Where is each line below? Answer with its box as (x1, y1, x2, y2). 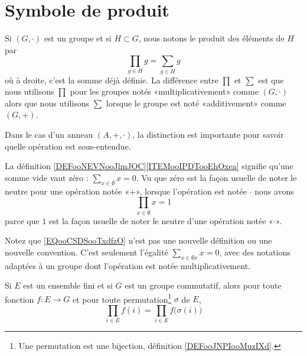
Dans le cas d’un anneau (5, 128, 93, 141)
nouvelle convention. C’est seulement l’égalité (5, 245, 168, 258)
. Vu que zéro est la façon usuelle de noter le (136, 171, 297, 183)
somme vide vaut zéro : (5, 171, 89, 183)
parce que (5, 214, 40, 226)
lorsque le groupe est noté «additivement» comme (106, 96, 286, 109)
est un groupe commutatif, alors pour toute (125, 279, 282, 292)
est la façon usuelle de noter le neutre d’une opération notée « (49, 214, 273, 226)
